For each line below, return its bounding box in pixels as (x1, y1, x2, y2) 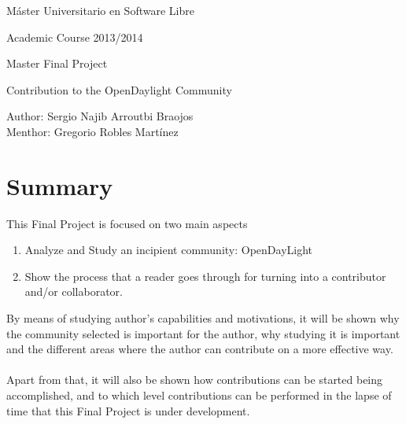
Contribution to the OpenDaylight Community (6, 81, 232, 98)
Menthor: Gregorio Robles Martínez (6, 123, 179, 139)
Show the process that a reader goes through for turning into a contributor (24, 267, 386, 284)
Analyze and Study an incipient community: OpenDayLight (24, 241, 313, 258)
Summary (6, 169, 113, 201)
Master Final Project (6, 55, 108, 72)
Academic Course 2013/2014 (6, 28, 143, 45)
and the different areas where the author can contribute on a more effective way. (6, 341, 393, 357)
